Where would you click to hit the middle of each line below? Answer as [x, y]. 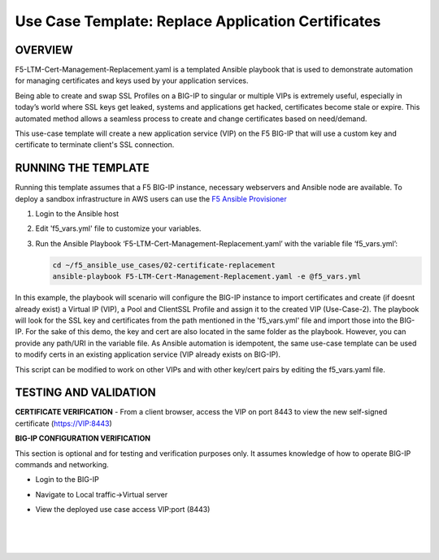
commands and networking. [62, 465]
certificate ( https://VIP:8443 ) [64, 423]
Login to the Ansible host [77, 214]
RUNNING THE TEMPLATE [82, 168]
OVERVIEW [44, 50]
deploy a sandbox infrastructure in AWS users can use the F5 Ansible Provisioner [151, 198]
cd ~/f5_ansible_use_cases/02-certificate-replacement [164, 265]
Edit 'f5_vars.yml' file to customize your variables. [118, 228]
